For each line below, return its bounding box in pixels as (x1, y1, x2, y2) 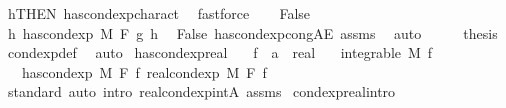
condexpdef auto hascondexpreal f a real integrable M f (7, 42, 433, 63)
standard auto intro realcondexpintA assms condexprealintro (7, 81, 396, 102)
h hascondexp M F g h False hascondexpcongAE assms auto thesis (7, 22, 498, 43)
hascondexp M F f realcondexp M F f (21, 61, 267, 82)
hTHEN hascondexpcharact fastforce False (7, 3, 311, 23)
